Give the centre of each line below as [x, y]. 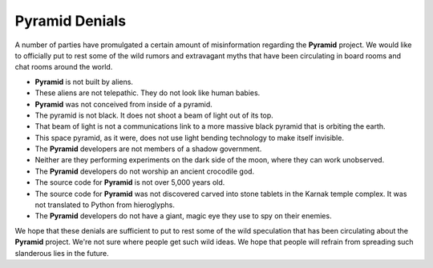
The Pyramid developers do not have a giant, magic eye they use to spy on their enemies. [183, 216]
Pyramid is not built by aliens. [84, 82]
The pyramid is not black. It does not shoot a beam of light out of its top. [154, 115]
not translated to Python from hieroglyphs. [105, 205]
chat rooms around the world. [64, 67]
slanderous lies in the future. [62, 253]
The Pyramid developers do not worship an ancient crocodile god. [145, 171]
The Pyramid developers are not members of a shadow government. [148, 149]
